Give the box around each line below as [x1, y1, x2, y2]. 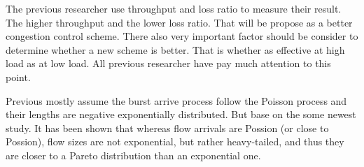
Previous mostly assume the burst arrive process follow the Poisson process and [6, 93, 347, 108]
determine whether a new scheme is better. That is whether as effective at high [6, 42, 345, 57]
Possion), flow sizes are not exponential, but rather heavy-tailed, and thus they [6, 134, 344, 149]
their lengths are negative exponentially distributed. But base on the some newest [6, 107, 356, 122]
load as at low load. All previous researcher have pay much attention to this [6, 56, 331, 71]
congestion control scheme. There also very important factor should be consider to [6, 29, 358, 43]
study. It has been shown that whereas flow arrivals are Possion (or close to [6, 120, 329, 135]
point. [6, 69, 31, 84]
